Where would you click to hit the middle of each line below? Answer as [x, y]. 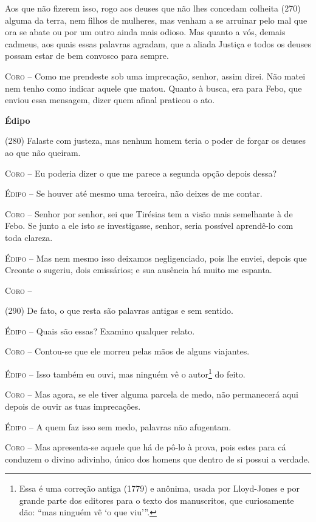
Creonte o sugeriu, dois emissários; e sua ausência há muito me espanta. [139, 270]
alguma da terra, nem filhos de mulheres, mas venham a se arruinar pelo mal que [156, 20]
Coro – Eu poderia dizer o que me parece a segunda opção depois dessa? [141, 173]
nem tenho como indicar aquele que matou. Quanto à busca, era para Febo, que [153, 88]
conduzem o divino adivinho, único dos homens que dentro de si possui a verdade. [157, 459]
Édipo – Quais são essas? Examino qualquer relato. [100, 330]
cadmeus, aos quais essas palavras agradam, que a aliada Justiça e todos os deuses [158, 43]
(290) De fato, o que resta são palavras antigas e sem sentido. [119, 310]
